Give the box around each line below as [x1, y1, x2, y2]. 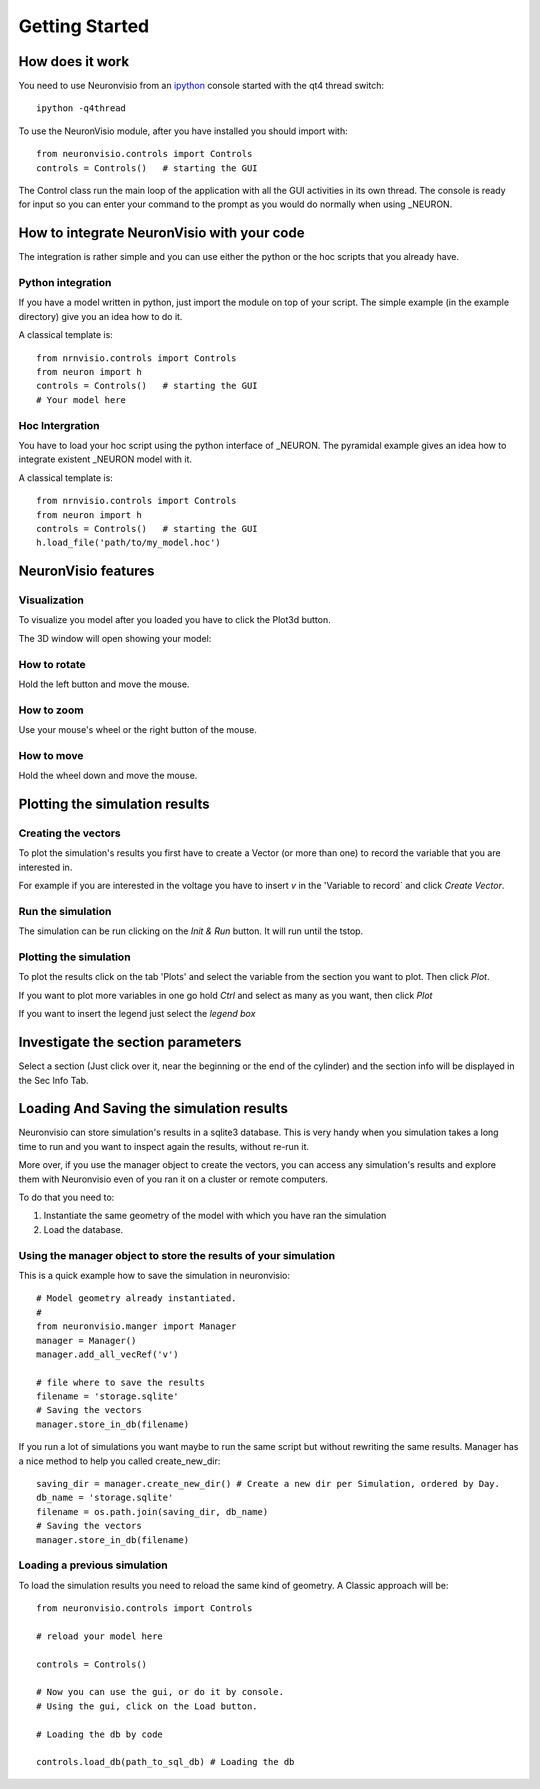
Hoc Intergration [18, 418, 100, 432]
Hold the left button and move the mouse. [18, 678, 190, 690]
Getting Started [18, 15, 150, 37]
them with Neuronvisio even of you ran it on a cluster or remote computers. [18, 1173, 329, 1185]
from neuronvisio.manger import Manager [36, 1321, 237, 1332]
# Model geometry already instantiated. [36, 1293, 237, 1304]
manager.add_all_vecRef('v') [36, 1348, 179, 1360]
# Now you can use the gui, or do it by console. [36, 1686, 285, 1698]
